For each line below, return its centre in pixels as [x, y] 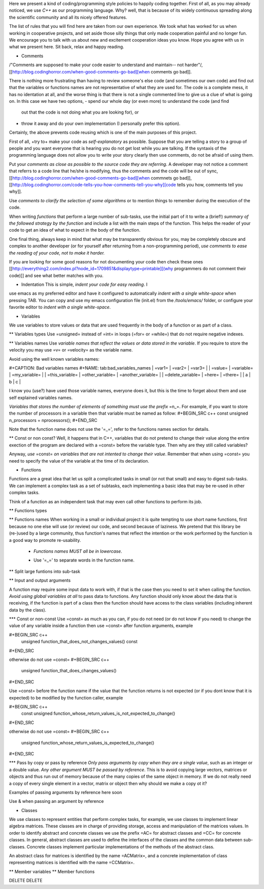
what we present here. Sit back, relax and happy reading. [66, 47]
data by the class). [28, 610]
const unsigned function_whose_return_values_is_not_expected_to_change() [98, 714]
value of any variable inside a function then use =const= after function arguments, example [101, 626]
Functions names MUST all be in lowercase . [78, 551]
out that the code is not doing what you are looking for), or [80, 112]
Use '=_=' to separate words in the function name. [84, 560]
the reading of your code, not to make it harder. [57, 253]
